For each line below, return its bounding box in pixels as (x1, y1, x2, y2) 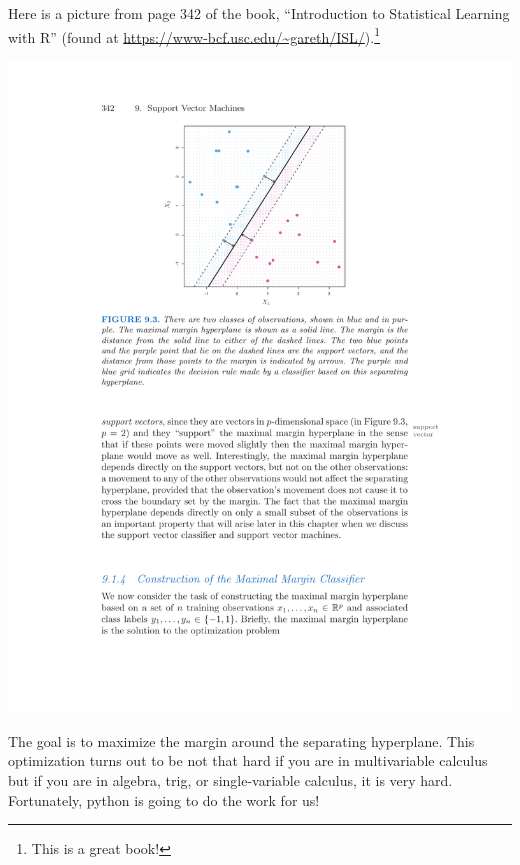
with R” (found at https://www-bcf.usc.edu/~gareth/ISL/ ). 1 (8, 23, 381, 47)
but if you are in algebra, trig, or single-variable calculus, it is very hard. (8, 770, 453, 791)
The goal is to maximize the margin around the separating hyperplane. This (8, 730, 475, 751)
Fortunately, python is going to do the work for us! (8, 789, 320, 810)
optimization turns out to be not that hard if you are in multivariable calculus (8, 750, 488, 771)
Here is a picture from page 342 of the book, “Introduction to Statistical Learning (8, 3, 510, 23)
